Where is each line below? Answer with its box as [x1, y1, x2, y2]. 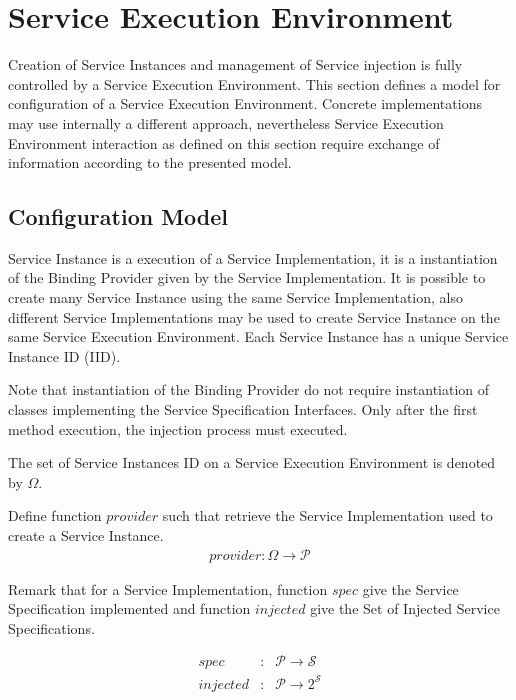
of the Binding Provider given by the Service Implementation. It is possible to [8, 267, 486, 288]
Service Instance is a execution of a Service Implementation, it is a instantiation [8, 247, 498, 268]
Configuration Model [8, 201, 229, 232]
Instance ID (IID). [8, 345, 121, 366]
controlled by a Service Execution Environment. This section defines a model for [8, 73, 501, 94]
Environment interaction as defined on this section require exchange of [8, 132, 440, 153]
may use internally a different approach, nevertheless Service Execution [8, 112, 444, 133]
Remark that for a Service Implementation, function [8, 578, 328, 599]
